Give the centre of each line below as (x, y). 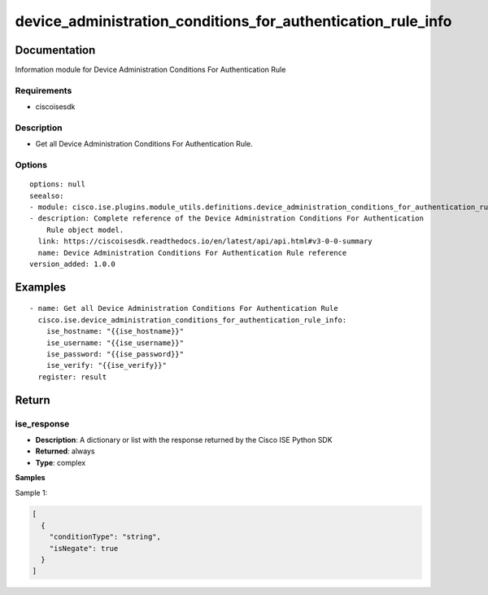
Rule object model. (85, 230)
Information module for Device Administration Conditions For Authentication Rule (150, 70)
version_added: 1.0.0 (72, 264)
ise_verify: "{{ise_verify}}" (106, 365)
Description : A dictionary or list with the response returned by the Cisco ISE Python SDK (184, 440)
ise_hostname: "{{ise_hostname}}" (115, 331)
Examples (41, 287)
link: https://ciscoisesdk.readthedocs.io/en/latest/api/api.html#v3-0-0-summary (205, 241)
